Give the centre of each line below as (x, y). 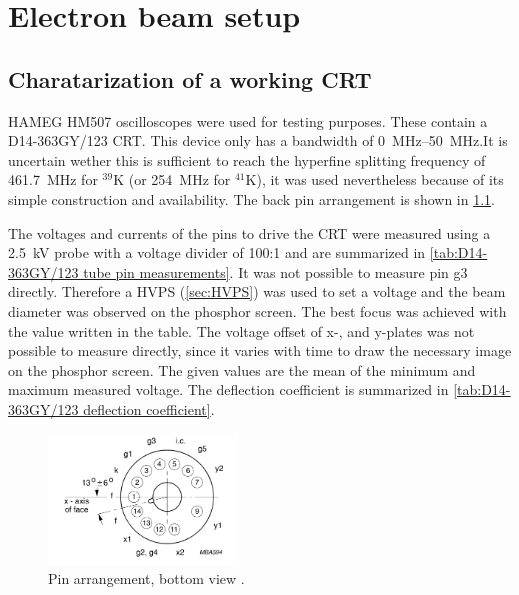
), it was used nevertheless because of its (380, 179)
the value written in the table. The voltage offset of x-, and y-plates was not (241, 330)
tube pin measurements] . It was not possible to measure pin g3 (275, 271)
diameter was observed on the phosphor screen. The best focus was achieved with (257, 310)
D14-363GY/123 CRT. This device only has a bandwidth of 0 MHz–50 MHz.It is (258, 140)
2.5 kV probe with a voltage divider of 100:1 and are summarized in (217, 252)
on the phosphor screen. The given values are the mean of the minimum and (242, 369)
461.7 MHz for (53, 179)
